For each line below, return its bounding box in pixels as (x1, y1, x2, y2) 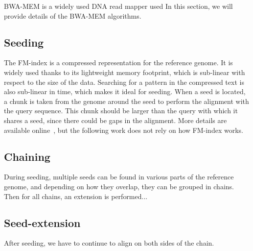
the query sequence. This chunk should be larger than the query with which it (4, 105, 238, 116)
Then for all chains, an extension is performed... (4, 191, 148, 201)
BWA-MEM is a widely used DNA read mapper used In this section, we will (4, 1, 233, 11)
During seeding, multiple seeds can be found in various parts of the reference (4, 172, 234, 182)
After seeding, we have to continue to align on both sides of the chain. (4, 238, 214, 248)
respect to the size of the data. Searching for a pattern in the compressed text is (4, 76, 244, 87)
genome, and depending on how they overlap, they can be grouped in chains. (4, 181, 234, 191)
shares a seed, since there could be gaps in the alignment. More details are (4, 115, 227, 125)
